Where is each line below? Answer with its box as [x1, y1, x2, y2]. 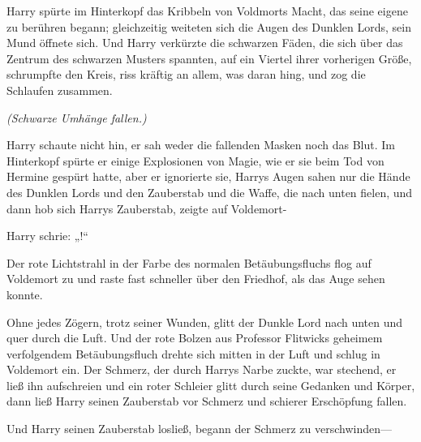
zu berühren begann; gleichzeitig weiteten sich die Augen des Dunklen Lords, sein [6, 18, 411, 35]
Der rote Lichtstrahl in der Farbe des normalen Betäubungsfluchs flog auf [6, 254, 372, 271]
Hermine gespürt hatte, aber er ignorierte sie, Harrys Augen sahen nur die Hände [6, 168, 410, 185]
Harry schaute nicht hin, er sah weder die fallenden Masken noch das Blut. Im [6, 136, 395, 153]
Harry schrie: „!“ [6, 227, 88, 244]
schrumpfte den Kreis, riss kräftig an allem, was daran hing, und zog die [6, 66, 366, 83]
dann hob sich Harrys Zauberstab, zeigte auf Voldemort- [6, 200, 287, 217]
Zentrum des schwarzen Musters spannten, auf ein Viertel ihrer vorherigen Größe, [6, 49, 412, 67]
